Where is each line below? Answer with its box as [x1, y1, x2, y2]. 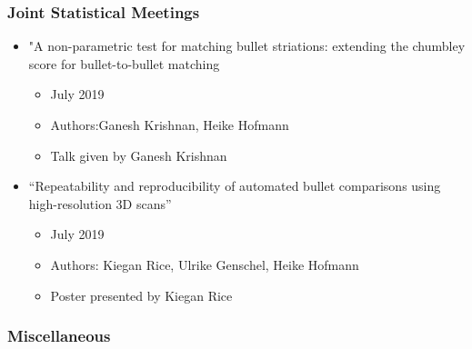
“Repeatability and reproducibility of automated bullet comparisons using [28, 176, 441, 195]
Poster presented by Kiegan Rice [50, 285, 233, 304]
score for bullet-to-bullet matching [28, 54, 220, 73]
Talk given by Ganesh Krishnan [50, 145, 227, 165]
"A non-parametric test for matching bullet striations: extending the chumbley [28, 36, 466, 55]
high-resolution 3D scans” [28, 194, 172, 213]
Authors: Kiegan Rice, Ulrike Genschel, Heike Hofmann [50, 254, 359, 274]
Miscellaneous [7, 324, 111, 347]
